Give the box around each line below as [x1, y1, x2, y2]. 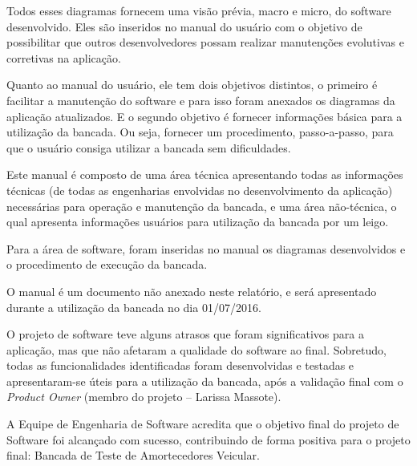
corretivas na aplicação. [6, 49, 121, 66]
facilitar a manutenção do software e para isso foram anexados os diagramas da [6, 91, 395, 108]
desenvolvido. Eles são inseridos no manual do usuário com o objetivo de [6, 18, 362, 34]
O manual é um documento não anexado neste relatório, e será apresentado [6, 282, 377, 299]
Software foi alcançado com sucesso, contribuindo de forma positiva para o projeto [6, 431, 411, 448]
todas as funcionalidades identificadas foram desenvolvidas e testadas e [6, 357, 354, 374]
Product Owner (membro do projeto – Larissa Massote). [6, 388, 281, 405]
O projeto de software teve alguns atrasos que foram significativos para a [6, 326, 364, 342]
